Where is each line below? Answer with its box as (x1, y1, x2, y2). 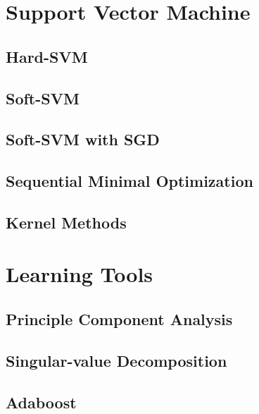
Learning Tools (6, 260, 153, 288)
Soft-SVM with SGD (6, 128, 160, 150)
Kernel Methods (6, 211, 127, 233)
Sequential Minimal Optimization (6, 170, 253, 192)
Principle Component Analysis (6, 308, 233, 330)
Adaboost (6, 391, 77, 413)
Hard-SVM (6, 45, 88, 67)
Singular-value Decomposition (6, 349, 227, 371)
